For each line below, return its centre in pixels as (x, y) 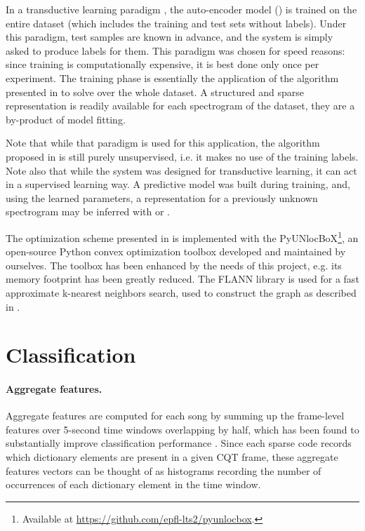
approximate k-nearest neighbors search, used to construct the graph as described (181, 292)
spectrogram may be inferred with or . (88, 211)
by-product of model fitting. (66, 119)
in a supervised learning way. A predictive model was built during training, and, (178, 184)
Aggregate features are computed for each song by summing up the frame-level (175, 416)
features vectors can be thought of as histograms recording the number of (164, 470)
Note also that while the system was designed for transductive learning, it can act (181, 170)
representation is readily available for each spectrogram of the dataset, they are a (180, 106)
